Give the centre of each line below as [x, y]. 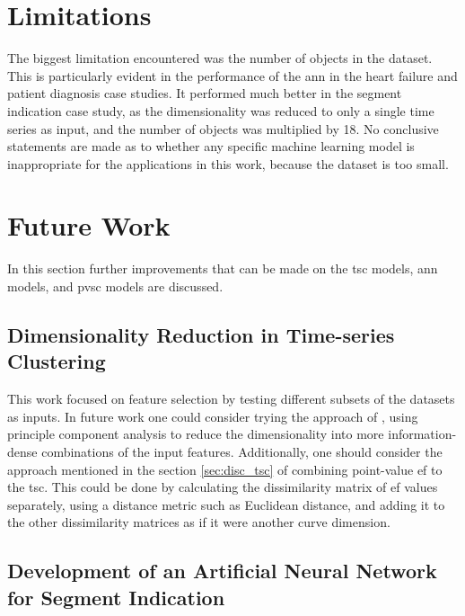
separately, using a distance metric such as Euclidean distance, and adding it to [226, 504]
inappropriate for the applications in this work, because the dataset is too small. [228, 163]
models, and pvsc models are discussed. [115, 286]
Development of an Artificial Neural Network [222, 571]
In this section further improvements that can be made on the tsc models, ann [223, 268]
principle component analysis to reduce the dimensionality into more [196, 434]
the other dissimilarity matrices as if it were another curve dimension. [199, 522]
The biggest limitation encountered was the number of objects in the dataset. [220, 58]
